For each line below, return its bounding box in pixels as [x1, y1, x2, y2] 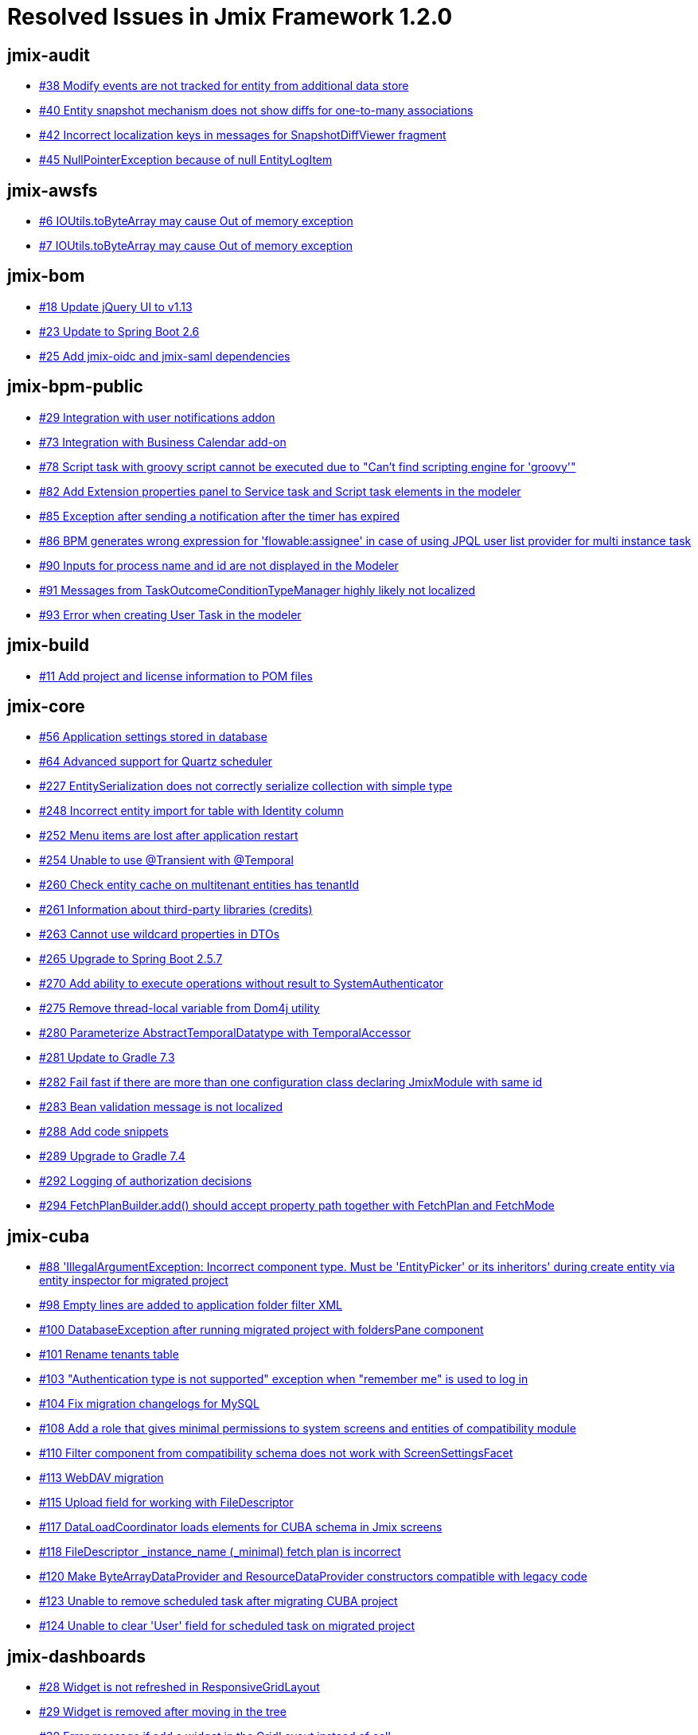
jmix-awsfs [7, 180, 98, 201]
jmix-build [7, 635, 90, 656]
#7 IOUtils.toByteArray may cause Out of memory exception [39, 239, 353, 253]
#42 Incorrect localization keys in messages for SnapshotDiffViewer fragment [39, 128, 446, 142]
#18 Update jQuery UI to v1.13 [39, 299, 193, 314]
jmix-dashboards [7, 1646, 146, 1667]
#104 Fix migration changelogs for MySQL [39, 1397, 259, 1411]
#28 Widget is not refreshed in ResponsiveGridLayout [39, 1680, 320, 1694]
